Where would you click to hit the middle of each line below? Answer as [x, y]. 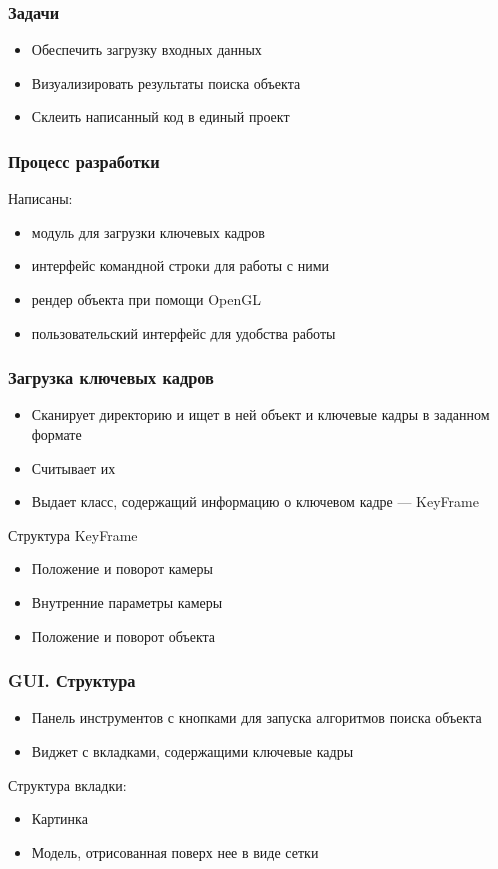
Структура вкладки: [67, 784]
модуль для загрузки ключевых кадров [148, 231]
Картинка [59, 818]
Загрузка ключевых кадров [111, 377]
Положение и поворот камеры [122, 568]
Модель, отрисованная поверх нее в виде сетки [175, 851]
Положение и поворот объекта [123, 635]
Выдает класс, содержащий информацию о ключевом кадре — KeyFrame [255, 501]
